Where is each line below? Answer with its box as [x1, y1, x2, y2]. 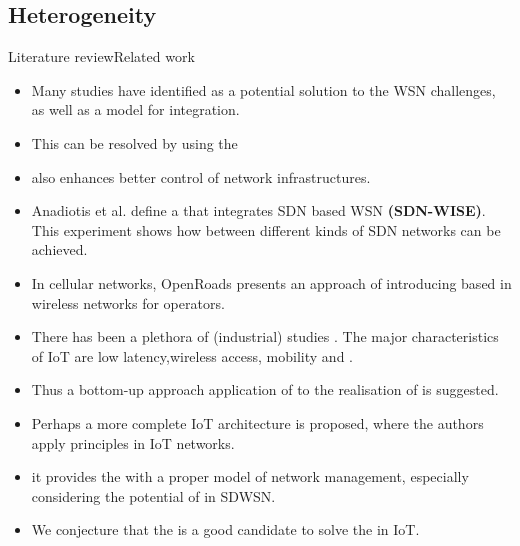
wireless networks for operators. [31, 292, 225, 313]
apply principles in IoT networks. [31, 432, 235, 453]
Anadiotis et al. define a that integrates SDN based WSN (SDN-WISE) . [31, 200, 486, 221]
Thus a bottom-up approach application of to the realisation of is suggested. [31, 379, 499, 400]
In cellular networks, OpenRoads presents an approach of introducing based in [31, 272, 512, 293]
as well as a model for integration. [31, 99, 240, 120]
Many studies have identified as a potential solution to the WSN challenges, [31, 79, 496, 100]
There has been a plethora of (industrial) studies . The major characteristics [31, 326, 499, 347]
